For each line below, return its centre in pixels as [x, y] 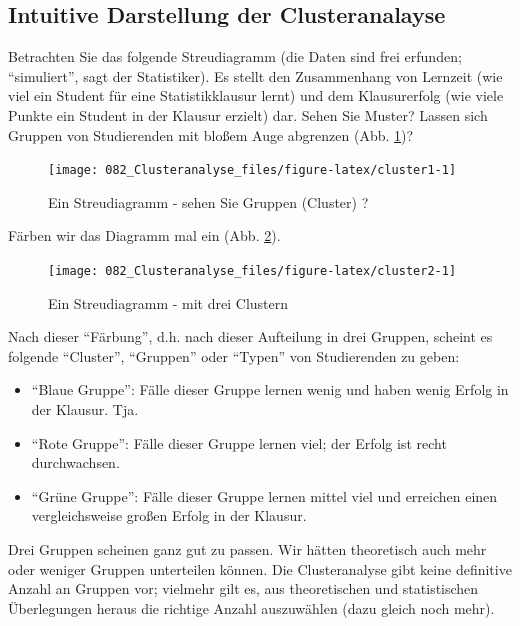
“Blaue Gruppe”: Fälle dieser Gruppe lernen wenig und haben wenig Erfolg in [270, 389]
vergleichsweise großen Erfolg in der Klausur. [169, 515]
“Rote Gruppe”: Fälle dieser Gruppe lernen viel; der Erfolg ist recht [239, 442]
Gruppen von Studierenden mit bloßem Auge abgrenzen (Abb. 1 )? [211, 134]
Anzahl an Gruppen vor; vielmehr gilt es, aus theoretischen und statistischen [243, 588]
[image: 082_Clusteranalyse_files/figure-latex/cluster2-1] [252, 271]
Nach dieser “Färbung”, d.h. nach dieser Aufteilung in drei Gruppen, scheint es [250, 336]
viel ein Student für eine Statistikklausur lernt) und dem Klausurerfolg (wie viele [256, 95]
